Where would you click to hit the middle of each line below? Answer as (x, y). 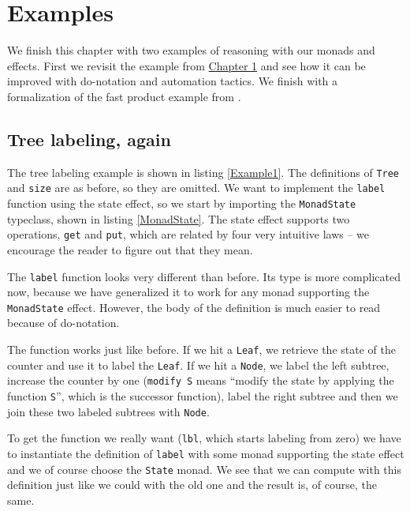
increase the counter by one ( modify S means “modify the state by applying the (201, 380)
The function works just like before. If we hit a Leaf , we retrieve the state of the (201, 349)
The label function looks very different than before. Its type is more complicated (204, 276)
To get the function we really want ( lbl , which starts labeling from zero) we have (204, 438)
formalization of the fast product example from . (124, 96)
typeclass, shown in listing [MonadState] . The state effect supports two (179, 218)
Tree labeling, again (89, 139)
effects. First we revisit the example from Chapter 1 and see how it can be (186, 65)
